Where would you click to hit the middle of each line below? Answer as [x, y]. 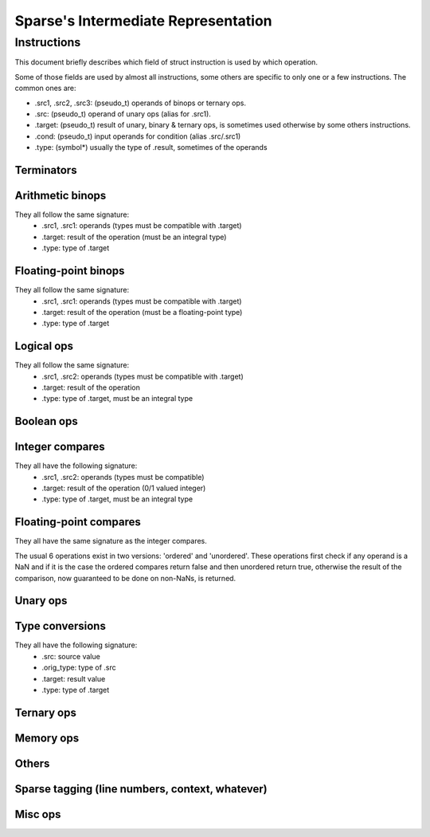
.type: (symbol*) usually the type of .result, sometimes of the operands [151, 147]
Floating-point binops [70, 271]
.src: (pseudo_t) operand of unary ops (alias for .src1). [123, 114]
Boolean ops [47, 421]
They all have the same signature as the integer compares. [111, 541]
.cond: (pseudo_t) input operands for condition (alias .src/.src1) [138, 136]
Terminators [46, 170]
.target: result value [74, 678]
